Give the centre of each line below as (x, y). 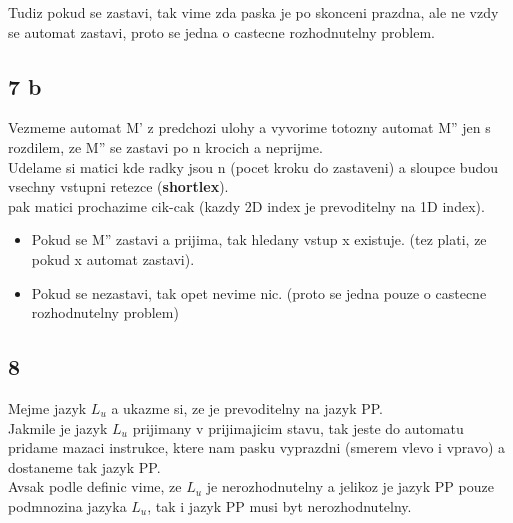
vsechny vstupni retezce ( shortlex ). (118, 186)
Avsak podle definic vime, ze (95, 486)
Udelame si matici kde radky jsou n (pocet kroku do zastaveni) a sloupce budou (253, 166)
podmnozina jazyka (67, 505)
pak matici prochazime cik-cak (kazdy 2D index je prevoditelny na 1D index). (246, 205)
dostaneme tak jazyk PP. (84, 466)
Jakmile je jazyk (58, 427)
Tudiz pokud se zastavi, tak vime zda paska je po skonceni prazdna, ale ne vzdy (253, 12)
